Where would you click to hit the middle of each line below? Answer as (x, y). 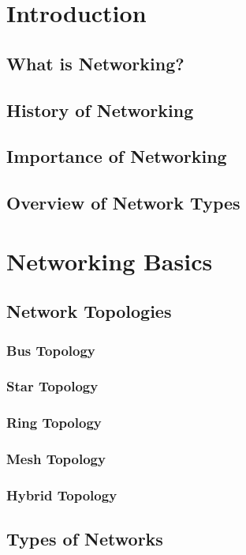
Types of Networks (85, 539)
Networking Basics (110, 261)
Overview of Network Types (123, 203)
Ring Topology (54, 423)
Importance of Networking (117, 156)
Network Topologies (89, 311)
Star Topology (52, 386)
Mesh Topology (56, 459)
